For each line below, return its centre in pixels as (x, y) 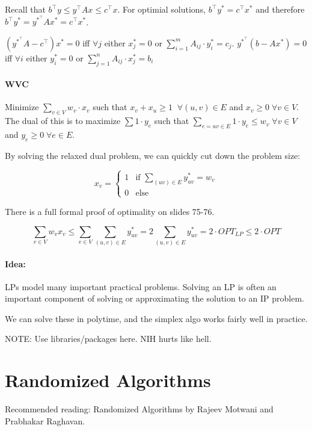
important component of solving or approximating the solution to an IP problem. (154, 298)
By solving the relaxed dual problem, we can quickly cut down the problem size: (153, 155)
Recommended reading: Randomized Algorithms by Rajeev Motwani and (139, 409)
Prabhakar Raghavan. (45, 420)
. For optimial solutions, (162, 9)
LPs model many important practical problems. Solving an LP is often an (141, 286)
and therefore (280, 9)
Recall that (25, 9)
